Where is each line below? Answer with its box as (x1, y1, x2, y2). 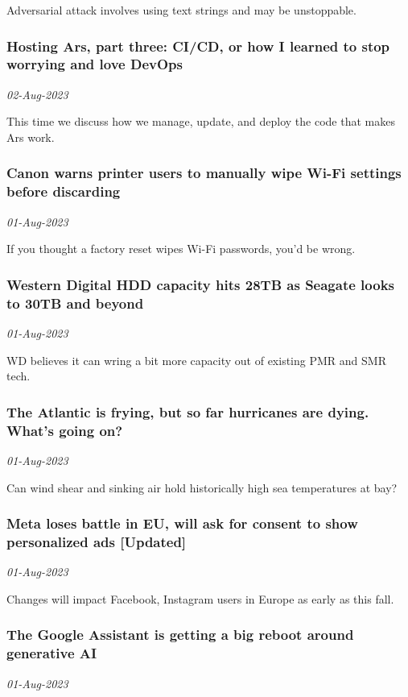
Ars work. (6, 128, 55, 145)
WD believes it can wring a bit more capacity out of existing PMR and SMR (6, 351, 386, 368)
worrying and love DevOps (6, 54, 183, 74)
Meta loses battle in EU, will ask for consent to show (6, 513, 358, 533)
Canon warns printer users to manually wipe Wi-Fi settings (6, 163, 402, 183)
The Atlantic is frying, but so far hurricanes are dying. (6, 401, 369, 421)
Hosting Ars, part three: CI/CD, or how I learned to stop (6, 35, 390, 56)
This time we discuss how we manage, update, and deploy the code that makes (6, 113, 395, 130)
